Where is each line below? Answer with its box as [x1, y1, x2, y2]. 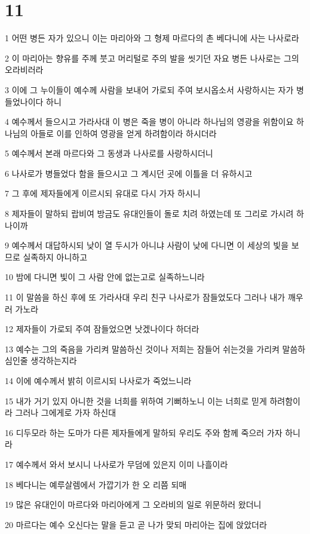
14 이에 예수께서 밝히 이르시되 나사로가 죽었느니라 [5, 375, 192, 386]
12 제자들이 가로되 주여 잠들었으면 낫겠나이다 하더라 [5, 323, 199, 335]
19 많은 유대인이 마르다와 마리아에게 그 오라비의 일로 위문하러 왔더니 [5, 498, 262, 511]
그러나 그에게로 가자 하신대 [15, 406, 116, 419]
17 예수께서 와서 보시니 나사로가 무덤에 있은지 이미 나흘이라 [5, 458, 228, 470]
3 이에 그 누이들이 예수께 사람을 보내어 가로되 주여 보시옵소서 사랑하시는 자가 [5, 83, 294, 96]
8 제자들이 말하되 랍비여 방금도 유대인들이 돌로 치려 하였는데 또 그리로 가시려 [5, 207, 294, 220]
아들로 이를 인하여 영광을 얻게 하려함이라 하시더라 [30, 127, 217, 139]
